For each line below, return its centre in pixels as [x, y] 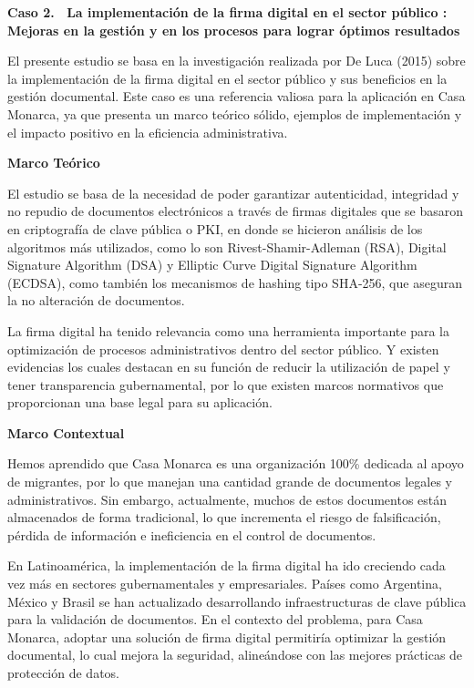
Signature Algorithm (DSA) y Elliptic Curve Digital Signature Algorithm [212, 265]
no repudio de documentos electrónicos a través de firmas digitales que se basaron [236, 211]
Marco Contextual [66, 432]
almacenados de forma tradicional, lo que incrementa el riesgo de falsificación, [224, 517]
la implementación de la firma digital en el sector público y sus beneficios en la [227, 78]
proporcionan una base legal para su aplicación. [140, 402]
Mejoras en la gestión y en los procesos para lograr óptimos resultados [234, 30]
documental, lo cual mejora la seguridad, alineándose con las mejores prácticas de [235, 655]
